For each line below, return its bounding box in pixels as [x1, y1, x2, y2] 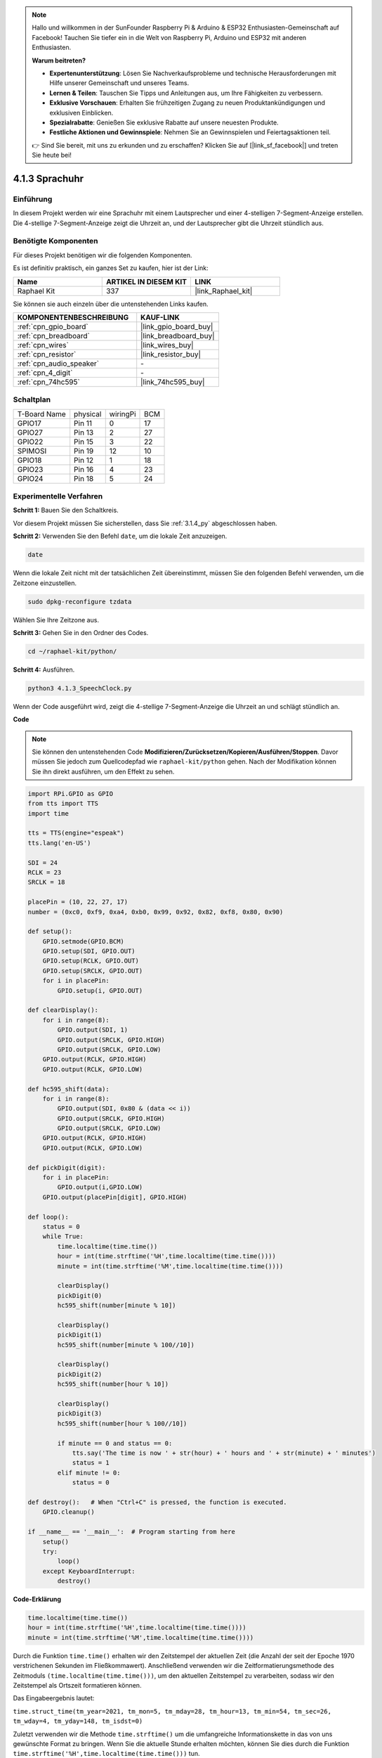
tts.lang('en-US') [27, 839, 91, 847]
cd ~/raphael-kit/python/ [27, 647, 117, 655]
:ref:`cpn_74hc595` [17, 377, 80, 387]
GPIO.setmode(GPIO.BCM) [42, 937, 124, 945]
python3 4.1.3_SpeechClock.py [27, 684, 132, 692]
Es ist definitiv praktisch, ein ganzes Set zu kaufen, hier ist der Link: [13, 264, 209, 272]
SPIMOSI [17, 446, 47, 456]
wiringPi [109, 409, 136, 418]
